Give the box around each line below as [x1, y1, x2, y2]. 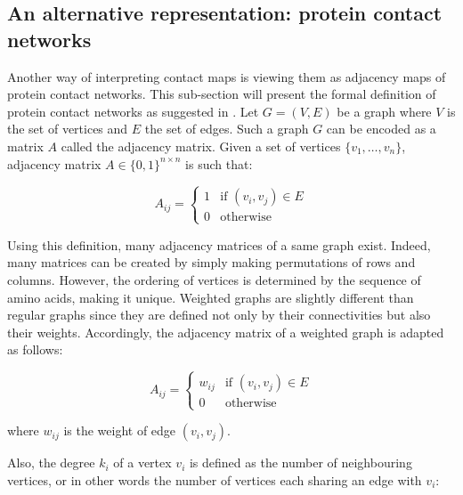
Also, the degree [7, 453, 95, 472]
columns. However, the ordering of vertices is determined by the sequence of [7, 270, 421, 288]
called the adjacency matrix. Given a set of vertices [61, 136, 341, 155]
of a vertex [113, 453, 172, 472]
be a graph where [337, 101, 432, 120]
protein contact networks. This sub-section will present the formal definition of [7, 85, 436, 103]
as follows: [7, 340, 63, 359]
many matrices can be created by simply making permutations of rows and [7, 253, 416, 272]
